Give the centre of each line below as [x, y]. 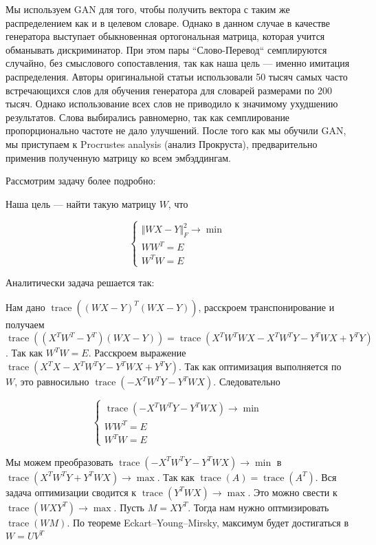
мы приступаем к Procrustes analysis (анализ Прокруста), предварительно [162, 143]
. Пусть [129, 507]
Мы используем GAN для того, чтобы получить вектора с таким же [148, 9]
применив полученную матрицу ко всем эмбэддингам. [119, 157]
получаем [25, 324]
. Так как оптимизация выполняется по [260, 366]
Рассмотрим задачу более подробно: [81, 181]
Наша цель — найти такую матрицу [81, 203]
